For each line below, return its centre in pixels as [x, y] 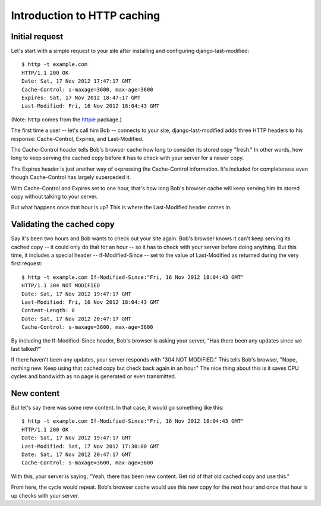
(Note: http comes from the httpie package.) [66, 120]
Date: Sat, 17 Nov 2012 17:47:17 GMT [77, 81]
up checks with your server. [45, 495]
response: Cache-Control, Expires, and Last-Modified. [77, 139]
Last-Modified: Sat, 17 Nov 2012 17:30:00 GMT [91, 446]
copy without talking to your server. [54, 196]
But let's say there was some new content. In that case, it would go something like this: [117, 407]
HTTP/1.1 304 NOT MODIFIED [61, 286]
